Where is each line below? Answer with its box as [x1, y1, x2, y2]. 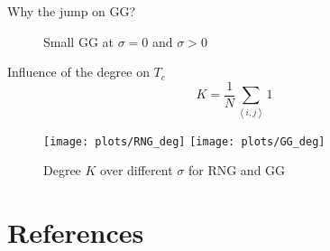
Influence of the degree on [7, 62, 150, 81]
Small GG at [43, 32, 114, 51]
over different [100, 161, 173, 180]
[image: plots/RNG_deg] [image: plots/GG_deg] [43, 135, 325, 148]
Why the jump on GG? [7, 2, 136, 20]
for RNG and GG [188, 161, 286, 180]
